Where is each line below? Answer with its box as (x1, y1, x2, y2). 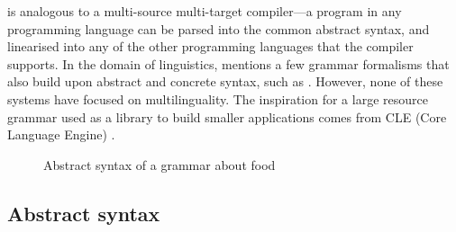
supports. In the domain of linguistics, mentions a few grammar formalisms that (7, 54, 450, 73)
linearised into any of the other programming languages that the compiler (7, 37, 414, 56)
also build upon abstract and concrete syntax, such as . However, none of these (7, 72, 443, 91)
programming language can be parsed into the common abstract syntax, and (7, 19, 430, 38)
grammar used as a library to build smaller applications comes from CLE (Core (7, 107, 447, 126)
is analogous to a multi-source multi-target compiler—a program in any (7, 2, 402, 20)
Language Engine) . (7, 125, 115, 144)
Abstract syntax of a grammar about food (43, 155, 276, 174)
